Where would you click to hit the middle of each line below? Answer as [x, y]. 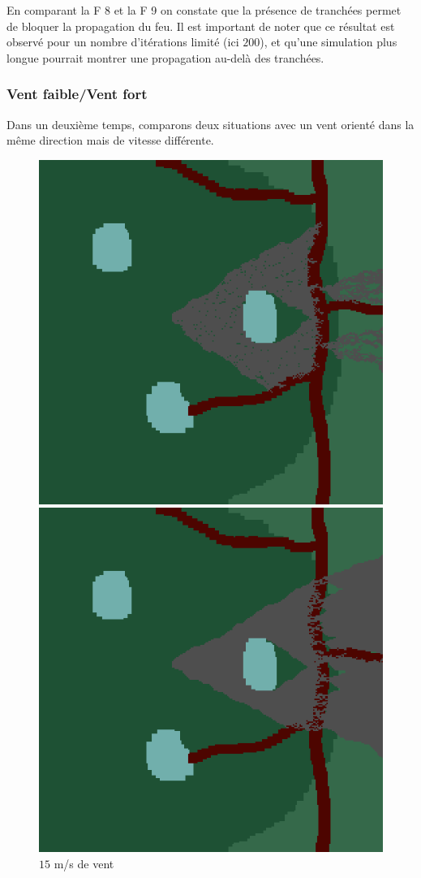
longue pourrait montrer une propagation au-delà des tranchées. [165, 57]
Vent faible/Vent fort [77, 94]
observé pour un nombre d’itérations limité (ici [123, 42]
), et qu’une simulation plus [329, 42]
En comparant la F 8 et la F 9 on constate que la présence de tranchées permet [204, 10]
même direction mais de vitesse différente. [110, 140]
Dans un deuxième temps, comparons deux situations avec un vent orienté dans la [210, 124]
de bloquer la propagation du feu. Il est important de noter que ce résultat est [201, 26]
